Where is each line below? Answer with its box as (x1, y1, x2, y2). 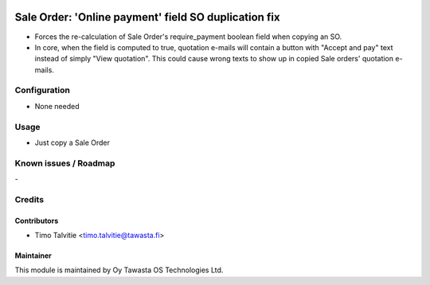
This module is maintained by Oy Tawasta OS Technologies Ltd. (14, 265, 224, 275)
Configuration (14, 84, 71, 96)
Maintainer (14, 251, 52, 260)
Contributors (14, 216, 59, 225)
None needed (34, 101, 80, 111)
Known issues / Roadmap (14, 158, 115, 169)
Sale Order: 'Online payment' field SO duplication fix (14, 10, 280, 24)
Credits (14, 193, 44, 205)
